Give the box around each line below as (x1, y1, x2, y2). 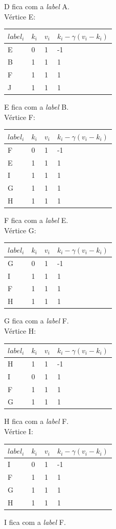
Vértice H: (4, 325, 36, 336)
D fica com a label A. (4, 1, 69, 11)
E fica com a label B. (4, 101, 69, 112)
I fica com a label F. (4, 516, 66, 527)
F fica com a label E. (4, 215, 68, 226)
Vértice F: (4, 111, 35, 122)
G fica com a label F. (4, 315, 69, 326)
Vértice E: (4, 11, 36, 22)
